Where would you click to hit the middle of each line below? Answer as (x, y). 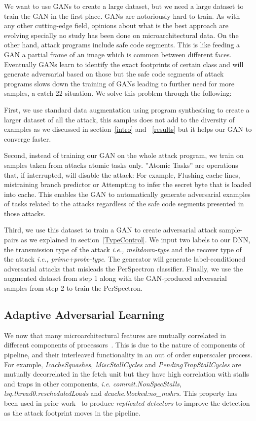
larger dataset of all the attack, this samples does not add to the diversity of (119, 119)
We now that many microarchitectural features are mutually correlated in (115, 335)
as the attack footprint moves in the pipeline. (72, 412)
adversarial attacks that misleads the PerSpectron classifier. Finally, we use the (124, 268)
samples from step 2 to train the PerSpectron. (73, 288)
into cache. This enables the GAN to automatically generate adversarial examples (127, 194)
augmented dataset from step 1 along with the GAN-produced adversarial (115, 278)
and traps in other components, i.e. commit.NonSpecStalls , (93, 383)
